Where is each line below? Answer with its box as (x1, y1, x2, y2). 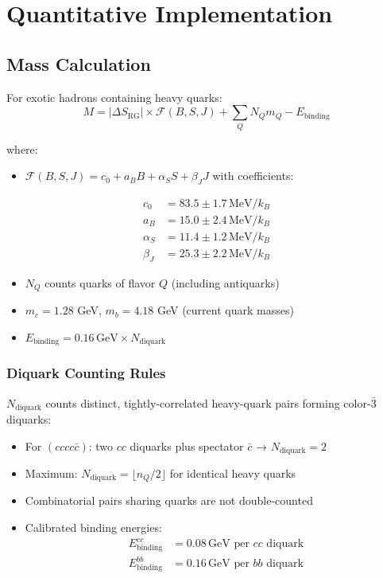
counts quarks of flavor (44, 274, 156, 291)
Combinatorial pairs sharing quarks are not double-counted (25, 492, 313, 509)
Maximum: (25, 465, 78, 482)
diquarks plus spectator (130, 437, 244, 454)
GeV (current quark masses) (157, 302, 294, 318)
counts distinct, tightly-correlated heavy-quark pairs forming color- (45, 394, 371, 411)
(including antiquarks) (171, 274, 280, 291)
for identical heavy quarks (169, 465, 296, 482)
